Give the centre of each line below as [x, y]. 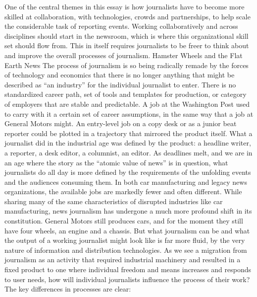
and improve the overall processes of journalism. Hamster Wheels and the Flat [124, 55]
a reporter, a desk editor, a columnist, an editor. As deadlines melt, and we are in [128, 152]
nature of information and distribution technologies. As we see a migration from [126, 250]
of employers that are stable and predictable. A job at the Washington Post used [127, 104]
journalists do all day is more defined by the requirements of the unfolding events [128, 172]
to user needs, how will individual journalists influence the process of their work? [127, 279]
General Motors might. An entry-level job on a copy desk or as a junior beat [121, 123]
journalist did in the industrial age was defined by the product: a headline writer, [128, 143]
